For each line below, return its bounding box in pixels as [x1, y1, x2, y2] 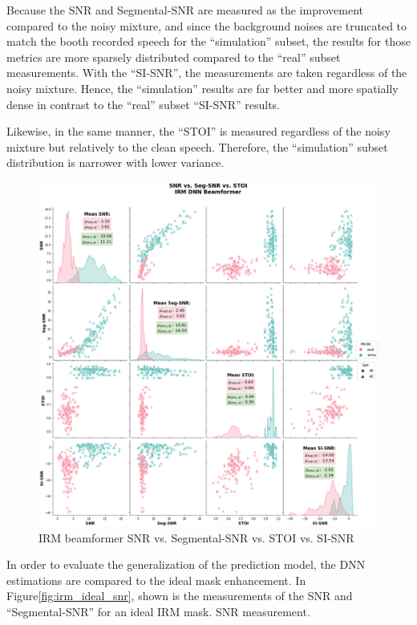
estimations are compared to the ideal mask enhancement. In [6, 571, 306, 588]
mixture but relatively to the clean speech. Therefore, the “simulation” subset [6, 138, 388, 155]
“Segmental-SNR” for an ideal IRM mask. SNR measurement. [6, 603, 310, 619]
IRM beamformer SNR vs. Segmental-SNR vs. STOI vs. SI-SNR [38, 529, 354, 546]
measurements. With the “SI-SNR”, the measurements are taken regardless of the [6, 64, 407, 81]
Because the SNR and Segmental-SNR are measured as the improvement [6, 2, 363, 18]
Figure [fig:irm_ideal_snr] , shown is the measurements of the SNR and [6, 587, 353, 604]
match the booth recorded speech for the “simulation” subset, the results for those [6, 33, 411, 50]
